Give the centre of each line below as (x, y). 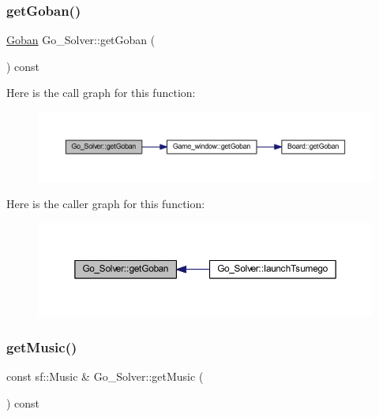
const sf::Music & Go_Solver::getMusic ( (105, 376)
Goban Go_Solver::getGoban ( (81, 40)
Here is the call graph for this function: (101, 93)
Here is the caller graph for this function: (106, 204)
